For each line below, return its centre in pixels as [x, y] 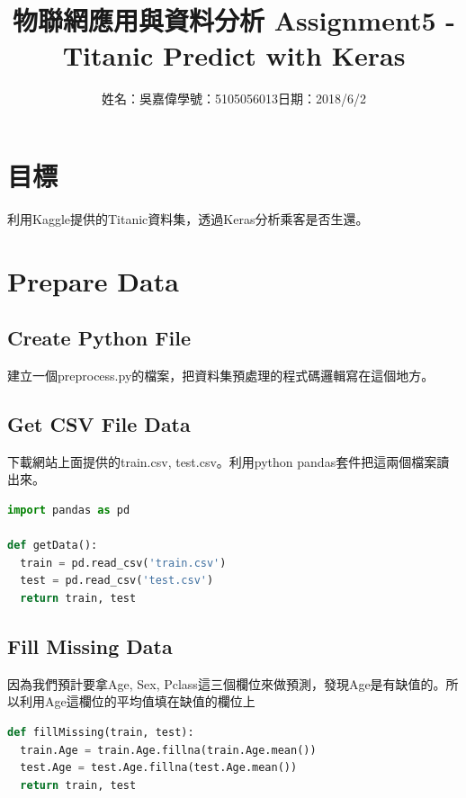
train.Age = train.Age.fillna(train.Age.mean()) [168, 750]
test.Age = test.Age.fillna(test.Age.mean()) [159, 768]
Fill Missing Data [90, 646]
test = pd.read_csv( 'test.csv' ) [117, 581]
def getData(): [53, 546]
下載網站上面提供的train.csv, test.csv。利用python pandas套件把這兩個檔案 [222, 461]
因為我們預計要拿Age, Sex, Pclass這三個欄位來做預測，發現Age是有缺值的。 [227, 683]
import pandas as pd [69, 510]
